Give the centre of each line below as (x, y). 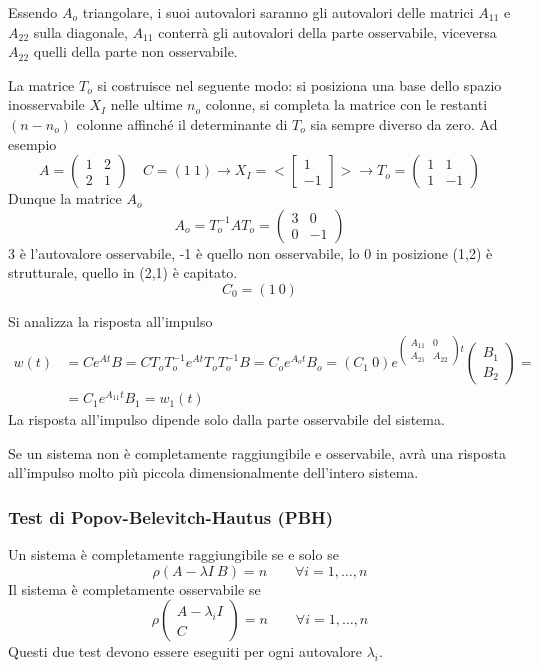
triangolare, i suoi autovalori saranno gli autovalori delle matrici (278, 12)
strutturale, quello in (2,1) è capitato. (123, 272)
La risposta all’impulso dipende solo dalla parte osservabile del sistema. (226, 419)
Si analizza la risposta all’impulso (110, 320)
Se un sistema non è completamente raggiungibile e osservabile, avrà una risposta (257, 452)
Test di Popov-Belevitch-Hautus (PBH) (171, 516)
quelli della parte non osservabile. (135, 51)
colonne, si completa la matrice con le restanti (346, 104)
